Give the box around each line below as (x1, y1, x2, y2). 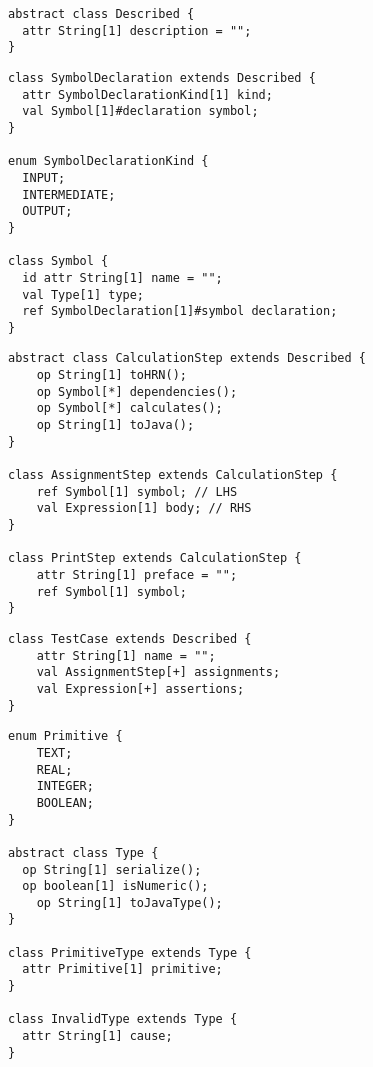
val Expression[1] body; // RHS (36, 501, 252, 516)
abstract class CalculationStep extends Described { (8, 351, 366, 366)
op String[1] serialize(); (22, 862, 202, 877)
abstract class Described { (8, 7, 195, 21)
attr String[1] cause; (22, 1029, 173, 1044)
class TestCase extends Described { (8, 631, 252, 646)
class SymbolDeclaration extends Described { (8, 70, 316, 85)
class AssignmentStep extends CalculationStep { (8, 468, 338, 483)
